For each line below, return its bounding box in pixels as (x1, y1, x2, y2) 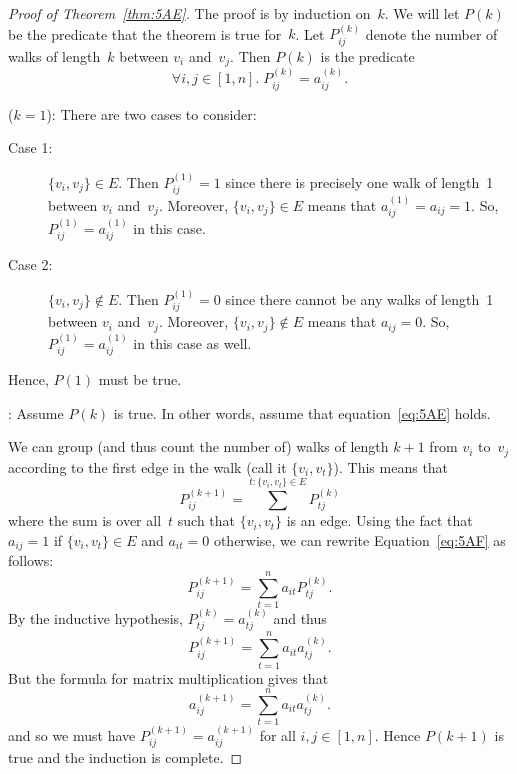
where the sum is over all (8, 510, 162, 531)
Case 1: (8, 137, 53, 158)
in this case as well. (133, 332, 252, 353)
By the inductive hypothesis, (8, 607, 183, 628)
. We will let (384, 3, 460, 23)
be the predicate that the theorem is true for (8, 23, 282, 44)
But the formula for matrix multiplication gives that (8, 667, 329, 688)
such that (177, 510, 236, 531)
